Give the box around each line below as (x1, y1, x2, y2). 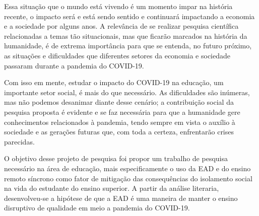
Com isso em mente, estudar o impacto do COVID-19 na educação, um (4, 77, 224, 88)
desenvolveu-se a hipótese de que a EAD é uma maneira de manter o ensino (4, 192, 238, 203)
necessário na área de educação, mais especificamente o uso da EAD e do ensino (4, 163, 251, 173)
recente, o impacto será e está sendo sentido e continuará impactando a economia (4, 11, 255, 21)
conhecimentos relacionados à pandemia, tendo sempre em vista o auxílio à (4, 116, 235, 127)
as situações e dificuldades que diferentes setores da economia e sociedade (4, 50, 231, 60)
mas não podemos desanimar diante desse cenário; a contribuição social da (4, 97, 234, 107)
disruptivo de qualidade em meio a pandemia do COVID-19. (4, 202, 190, 213)
